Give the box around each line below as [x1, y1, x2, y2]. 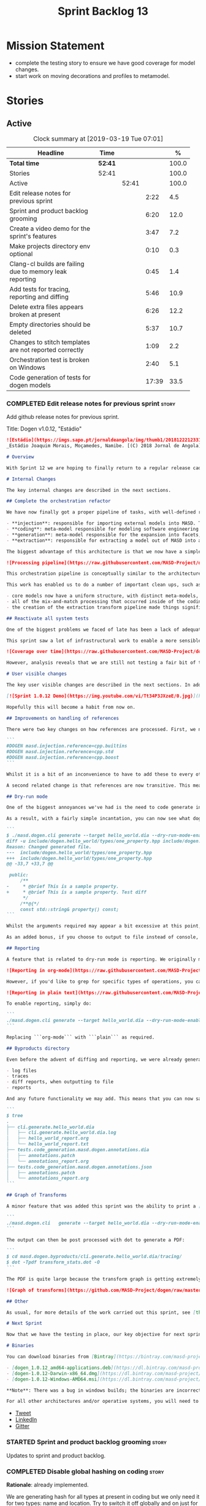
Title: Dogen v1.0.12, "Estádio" [6, 425, 82, 432]
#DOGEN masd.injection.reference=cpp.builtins [6, 743, 128, 749]
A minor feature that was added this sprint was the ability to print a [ [6, 1203, 202, 1209]
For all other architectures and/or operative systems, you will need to [6, 1399, 199, 1405]
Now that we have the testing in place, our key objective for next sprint [6, 1332, 204, 1338]
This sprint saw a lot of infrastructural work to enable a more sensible [6, 638, 202, 644]
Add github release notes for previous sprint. [6, 413, 120, 421]
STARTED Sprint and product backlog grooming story [6, 1438, 167, 1446]
